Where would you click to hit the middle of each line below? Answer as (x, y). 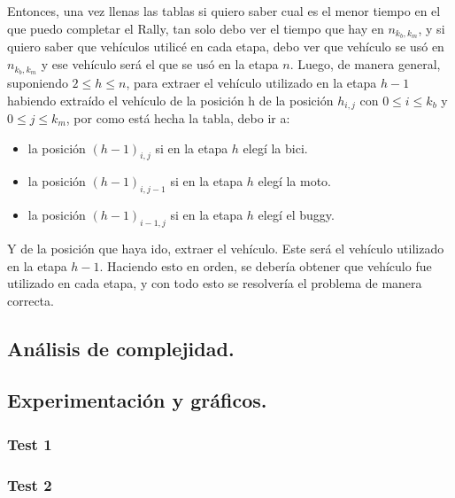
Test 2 (30, 484)
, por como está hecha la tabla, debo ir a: (178, 117)
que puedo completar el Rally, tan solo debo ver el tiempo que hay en (196, 28)
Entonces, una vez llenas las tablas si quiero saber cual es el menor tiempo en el (224, 11)
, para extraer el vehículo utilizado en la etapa (251, 82)
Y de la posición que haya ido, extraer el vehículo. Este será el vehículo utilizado (226, 248)
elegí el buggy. (296, 215)
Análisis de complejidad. (121, 348)
